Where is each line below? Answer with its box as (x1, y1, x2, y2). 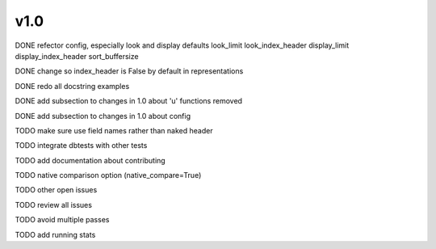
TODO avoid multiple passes (15, 215, 110, 225)
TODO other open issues (15, 185, 98, 195)
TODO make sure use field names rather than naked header (15, 125, 213, 135)
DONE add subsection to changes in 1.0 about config (15, 111, 191, 120)
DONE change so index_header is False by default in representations (15, 66, 244, 76)
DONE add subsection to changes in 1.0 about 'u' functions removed (15, 96, 242, 106)
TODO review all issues (15, 200, 93, 209)
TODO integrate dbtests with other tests (15, 141, 148, 150)
